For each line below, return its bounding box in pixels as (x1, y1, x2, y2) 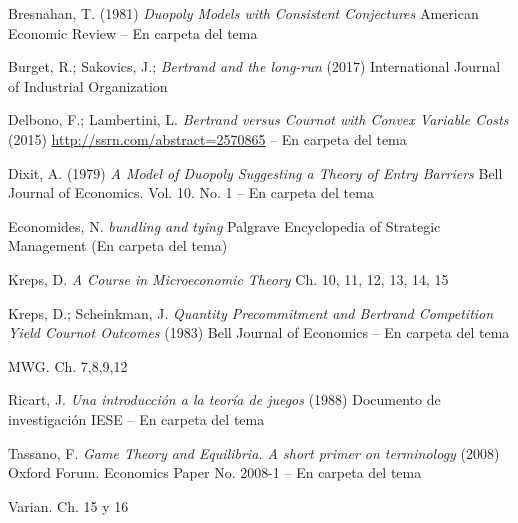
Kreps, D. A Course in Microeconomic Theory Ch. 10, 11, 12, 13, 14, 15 (8, 268, 449, 289)
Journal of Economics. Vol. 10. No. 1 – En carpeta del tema (8, 182, 374, 203)
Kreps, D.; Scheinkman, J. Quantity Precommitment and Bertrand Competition (8, 302, 494, 323)
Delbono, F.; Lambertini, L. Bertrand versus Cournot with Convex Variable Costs (8, 109, 509, 130)
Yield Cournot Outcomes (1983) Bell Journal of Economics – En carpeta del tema (8, 322, 510, 343)
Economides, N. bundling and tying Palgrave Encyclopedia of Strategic (8, 215, 441, 236)
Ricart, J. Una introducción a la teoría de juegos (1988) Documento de (8, 389, 441, 410)
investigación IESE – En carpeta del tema (8, 408, 265, 429)
